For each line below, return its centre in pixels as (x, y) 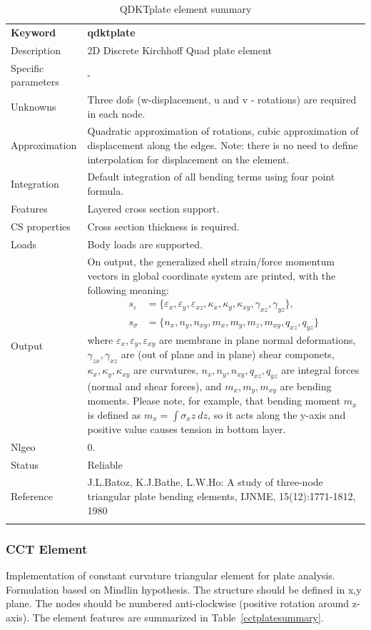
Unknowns (34, 106)
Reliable (105, 464)
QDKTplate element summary (185, 9)
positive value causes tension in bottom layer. (187, 428)
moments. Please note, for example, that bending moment (214, 401)
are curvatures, (166, 370)
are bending (306, 386)
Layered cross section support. (153, 208)
